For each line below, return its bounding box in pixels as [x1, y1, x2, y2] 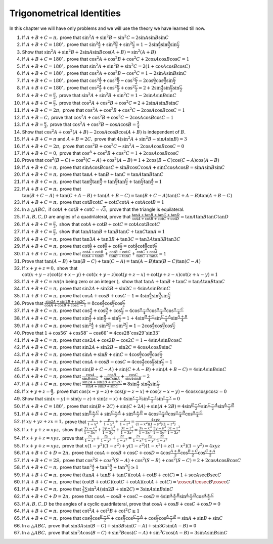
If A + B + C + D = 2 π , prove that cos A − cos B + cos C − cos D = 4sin [22, 493, 170, 500]
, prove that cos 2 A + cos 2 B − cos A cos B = [46, 121, 136, 127]
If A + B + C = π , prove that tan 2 [22, 464, 92, 470]
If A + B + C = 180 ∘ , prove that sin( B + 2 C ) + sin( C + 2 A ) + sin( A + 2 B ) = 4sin [22, 402, 192, 410]
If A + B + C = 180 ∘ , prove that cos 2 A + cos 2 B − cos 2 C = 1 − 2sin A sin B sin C [22, 70, 187, 76]
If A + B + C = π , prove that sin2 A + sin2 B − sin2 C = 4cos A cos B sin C [22, 344, 172, 350]
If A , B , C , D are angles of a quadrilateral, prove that [22, 213, 131, 219]
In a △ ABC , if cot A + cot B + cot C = [22, 206, 100, 212]
